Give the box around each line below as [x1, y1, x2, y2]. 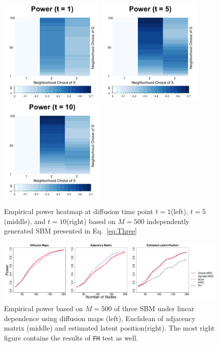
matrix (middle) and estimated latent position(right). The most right [4, 323, 215, 333]
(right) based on [66, 216, 116, 226]
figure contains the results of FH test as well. [4, 332, 138, 343]
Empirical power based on [4, 303, 83, 314]
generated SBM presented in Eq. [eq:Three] [4, 226, 137, 236]
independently [146, 216, 190, 226]
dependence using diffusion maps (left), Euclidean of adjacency [4, 313, 196, 323]
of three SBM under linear [114, 303, 195, 314]
